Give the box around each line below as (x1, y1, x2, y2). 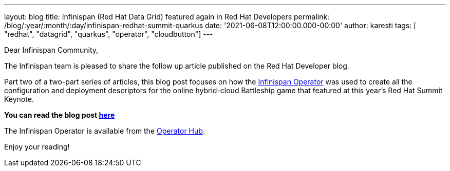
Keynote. (4, 95, 34, 103)
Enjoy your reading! (4, 142, 70, 151)
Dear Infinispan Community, (4, 46, 99, 54)
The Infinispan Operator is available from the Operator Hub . (4, 126, 205, 135)
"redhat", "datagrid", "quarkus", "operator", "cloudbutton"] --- (4, 30, 213, 38)
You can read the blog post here (4, 111, 115, 119)
